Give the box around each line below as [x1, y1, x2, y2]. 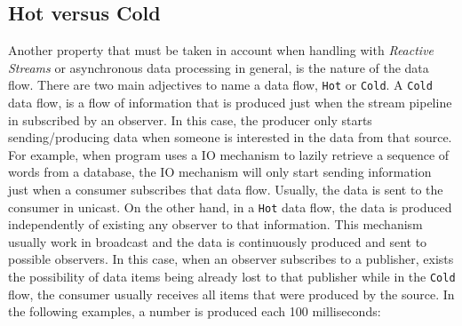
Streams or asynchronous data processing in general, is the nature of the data [8, 58, 429, 76]
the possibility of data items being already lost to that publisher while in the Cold [8, 267, 456, 286]
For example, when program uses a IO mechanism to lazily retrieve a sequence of [8, 145, 450, 163]
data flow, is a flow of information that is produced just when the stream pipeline [8, 93, 452, 112]
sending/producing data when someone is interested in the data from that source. [8, 128, 452, 147]
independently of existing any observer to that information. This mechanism [8, 215, 423, 234]
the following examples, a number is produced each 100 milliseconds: [8, 302, 381, 321]
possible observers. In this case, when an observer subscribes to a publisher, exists [8, 250, 454, 268]
